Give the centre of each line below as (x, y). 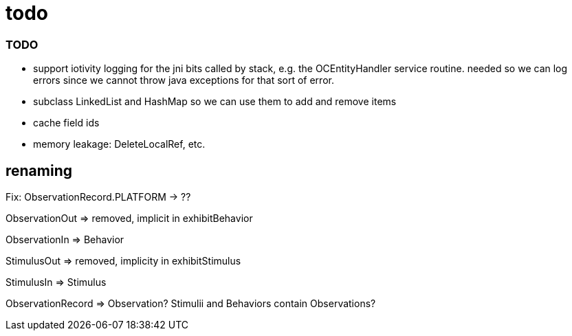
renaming (39, 170)
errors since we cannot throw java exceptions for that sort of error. (184, 80)
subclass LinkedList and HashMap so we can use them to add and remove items (215, 102)
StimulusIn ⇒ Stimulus (56, 282)
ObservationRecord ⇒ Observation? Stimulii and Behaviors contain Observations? (191, 303)
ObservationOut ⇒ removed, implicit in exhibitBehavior (129, 218)
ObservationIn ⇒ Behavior (65, 239)
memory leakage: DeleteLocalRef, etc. (119, 144)
